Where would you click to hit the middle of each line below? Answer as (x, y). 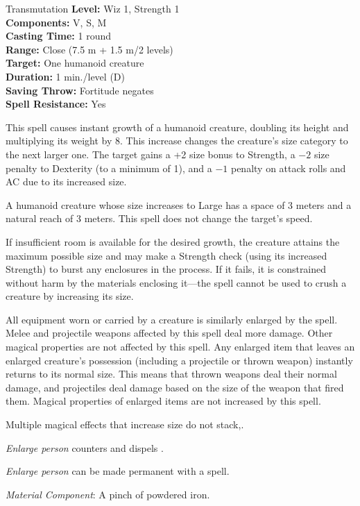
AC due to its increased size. (66, 182)
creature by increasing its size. (70, 296)
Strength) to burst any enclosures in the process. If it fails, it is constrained (166, 269)
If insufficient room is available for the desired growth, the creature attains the (173, 241)
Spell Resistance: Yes (56, 104)
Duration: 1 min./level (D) (65, 76)
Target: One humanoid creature (75, 63)
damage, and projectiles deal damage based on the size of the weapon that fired (175, 387)
